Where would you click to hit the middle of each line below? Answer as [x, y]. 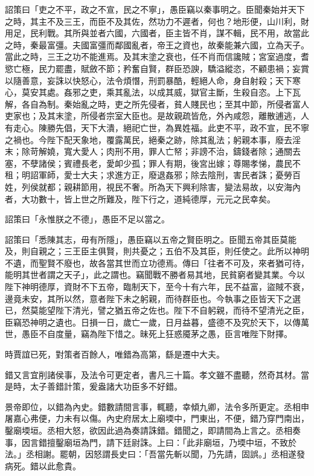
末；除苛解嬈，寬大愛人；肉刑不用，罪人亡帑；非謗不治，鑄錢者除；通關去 [153, 151]
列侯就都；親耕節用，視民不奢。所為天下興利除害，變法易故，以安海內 [161, 186]
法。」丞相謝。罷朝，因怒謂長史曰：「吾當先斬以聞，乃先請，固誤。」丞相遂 [151, 454]
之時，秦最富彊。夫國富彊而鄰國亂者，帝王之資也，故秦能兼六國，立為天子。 [157, 44]
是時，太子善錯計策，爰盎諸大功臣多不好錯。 [94, 386]
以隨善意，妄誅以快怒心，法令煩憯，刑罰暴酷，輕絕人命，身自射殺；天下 [149, 80]
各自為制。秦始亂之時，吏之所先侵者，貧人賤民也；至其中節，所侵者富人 [165, 104]
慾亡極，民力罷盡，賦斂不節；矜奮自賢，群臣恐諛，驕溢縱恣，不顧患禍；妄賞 [157, 68]
